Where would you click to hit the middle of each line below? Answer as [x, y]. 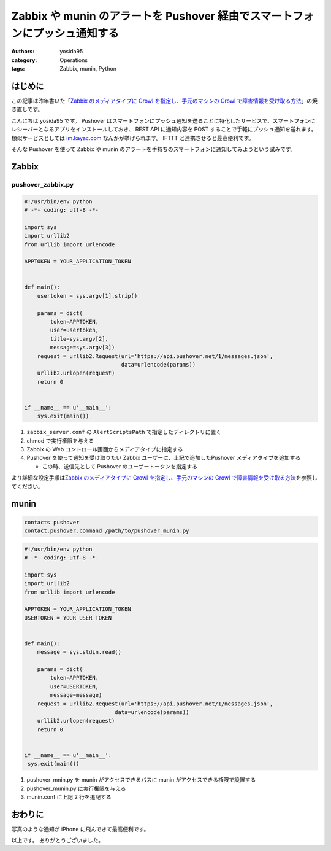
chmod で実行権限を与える [60, 441]
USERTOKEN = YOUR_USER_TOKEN [68, 618]
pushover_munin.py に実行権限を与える [76, 788]
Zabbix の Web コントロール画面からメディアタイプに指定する [105, 449]
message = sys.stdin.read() [79, 652]
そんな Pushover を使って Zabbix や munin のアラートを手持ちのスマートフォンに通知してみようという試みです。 [154, 149]
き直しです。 [27, 109]
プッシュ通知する [76, 33]
